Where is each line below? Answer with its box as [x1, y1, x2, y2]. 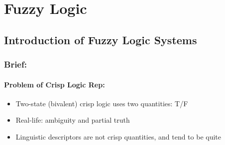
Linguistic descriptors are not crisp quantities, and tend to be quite [15, 131, 221, 142]
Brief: [4, 58, 27, 71]
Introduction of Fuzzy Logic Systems [4, 32, 197, 47]
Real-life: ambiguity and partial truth [15, 115, 130, 125]
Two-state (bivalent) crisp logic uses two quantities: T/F [15, 98, 188, 108]
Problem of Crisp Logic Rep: [4, 79, 105, 89]
